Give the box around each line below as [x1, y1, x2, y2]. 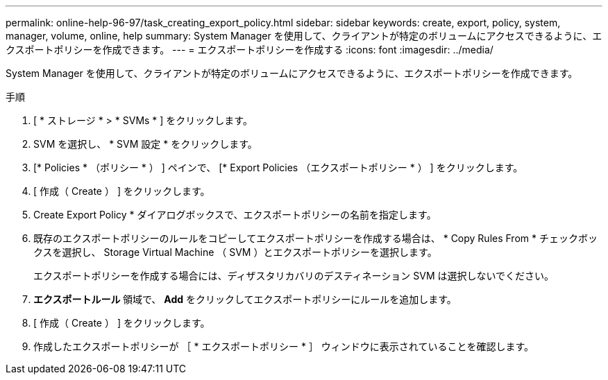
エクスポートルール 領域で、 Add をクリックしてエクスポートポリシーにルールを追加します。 [33, 293, 457, 305]
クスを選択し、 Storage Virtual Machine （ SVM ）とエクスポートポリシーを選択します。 [33, 246, 437, 258]
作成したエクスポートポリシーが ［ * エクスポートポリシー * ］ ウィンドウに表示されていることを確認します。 [33, 340, 534, 352]
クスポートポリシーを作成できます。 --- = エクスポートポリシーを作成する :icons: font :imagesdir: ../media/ [6, 44, 493, 55]
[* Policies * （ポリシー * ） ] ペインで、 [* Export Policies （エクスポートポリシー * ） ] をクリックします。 [33, 162, 523, 173]
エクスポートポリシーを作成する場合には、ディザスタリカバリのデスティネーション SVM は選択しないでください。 [33, 270, 555, 282]
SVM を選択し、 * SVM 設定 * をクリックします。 [33, 138, 257, 150]
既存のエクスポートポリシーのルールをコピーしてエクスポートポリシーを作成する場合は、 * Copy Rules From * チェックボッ [33, 232, 598, 244]
